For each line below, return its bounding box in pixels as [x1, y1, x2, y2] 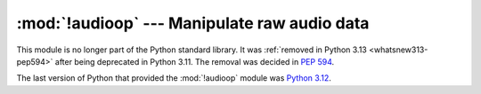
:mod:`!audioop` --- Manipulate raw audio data [16, 13, 370, 33]
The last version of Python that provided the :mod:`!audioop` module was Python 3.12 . [16, 73, 331, 83]
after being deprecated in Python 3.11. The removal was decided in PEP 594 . [54, 56, 335, 67]
